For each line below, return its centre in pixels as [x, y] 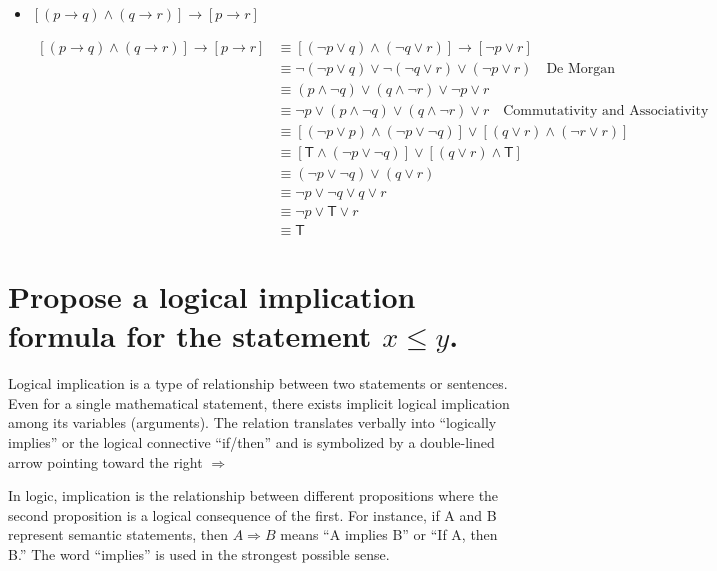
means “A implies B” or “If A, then [389, 534]
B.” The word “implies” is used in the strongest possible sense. [199, 553]
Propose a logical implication [212, 296]
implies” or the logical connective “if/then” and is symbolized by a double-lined [251, 442]
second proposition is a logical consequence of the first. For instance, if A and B [252, 514]
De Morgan [581, 68]
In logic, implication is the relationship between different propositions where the [253, 495]
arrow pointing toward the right [105, 461]
